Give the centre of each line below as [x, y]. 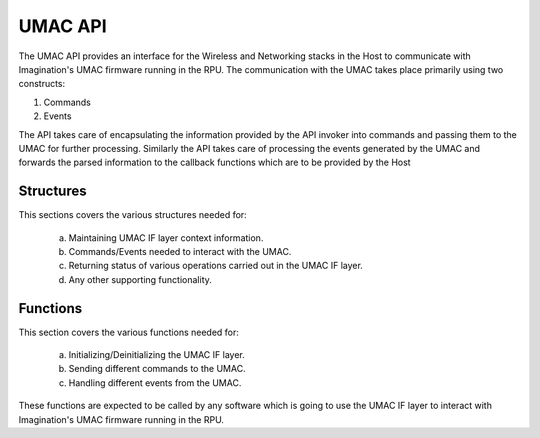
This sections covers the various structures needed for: [132, 215]
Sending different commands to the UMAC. [157, 369]
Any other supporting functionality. [140, 279]
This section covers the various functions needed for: [129, 332]
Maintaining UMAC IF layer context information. [166, 237]
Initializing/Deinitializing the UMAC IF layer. [156, 355]
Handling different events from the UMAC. [155, 382]
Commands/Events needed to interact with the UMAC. [180, 251]
